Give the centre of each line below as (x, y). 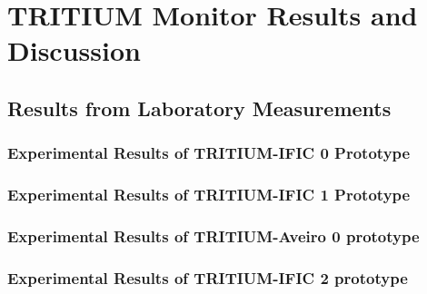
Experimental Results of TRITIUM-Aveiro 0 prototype (213, 235)
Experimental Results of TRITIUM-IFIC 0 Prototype (209, 153)
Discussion (74, 50)
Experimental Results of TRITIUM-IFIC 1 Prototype (209, 195)
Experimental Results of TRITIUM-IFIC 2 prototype (208, 277)
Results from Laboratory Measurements (199, 108)
